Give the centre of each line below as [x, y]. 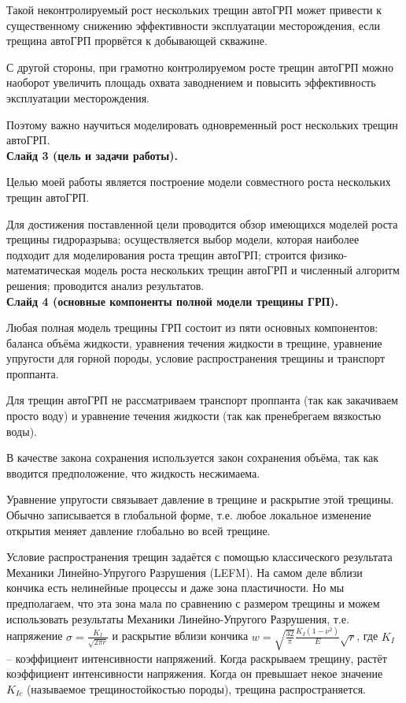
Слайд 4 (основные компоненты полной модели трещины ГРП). [173, 301]
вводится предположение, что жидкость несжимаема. [133, 472]
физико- [329, 254]
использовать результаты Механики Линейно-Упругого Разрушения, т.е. [178, 618]
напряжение [35, 636]
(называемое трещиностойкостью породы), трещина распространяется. [196, 688]
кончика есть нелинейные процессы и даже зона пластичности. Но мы [175, 588]
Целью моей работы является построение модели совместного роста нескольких [199, 182]
